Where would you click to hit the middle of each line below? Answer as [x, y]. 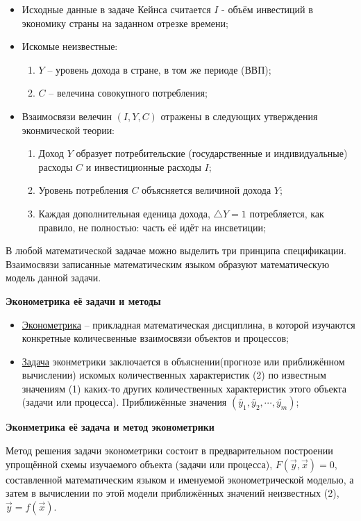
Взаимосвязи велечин [67, 116]
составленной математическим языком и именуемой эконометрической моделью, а [180, 479]
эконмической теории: [68, 130]
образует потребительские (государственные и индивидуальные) [212, 153]
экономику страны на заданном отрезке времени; [125, 23]
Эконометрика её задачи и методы [83, 300]
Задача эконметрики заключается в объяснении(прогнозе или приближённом [183, 361]
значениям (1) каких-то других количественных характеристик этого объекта [184, 388]
